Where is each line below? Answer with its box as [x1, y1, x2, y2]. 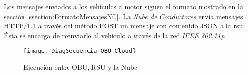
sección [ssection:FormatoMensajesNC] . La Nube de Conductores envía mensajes [4, 11, 243, 21]
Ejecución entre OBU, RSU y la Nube [23, 62, 137, 72]
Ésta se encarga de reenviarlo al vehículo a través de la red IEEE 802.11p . [4, 30, 226, 40]
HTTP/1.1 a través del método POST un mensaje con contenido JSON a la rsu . [4, 21, 245, 31]
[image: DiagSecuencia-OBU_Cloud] [23, 48, 136, 55]
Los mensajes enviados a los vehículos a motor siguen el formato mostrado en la [4, 1, 243, 11]
